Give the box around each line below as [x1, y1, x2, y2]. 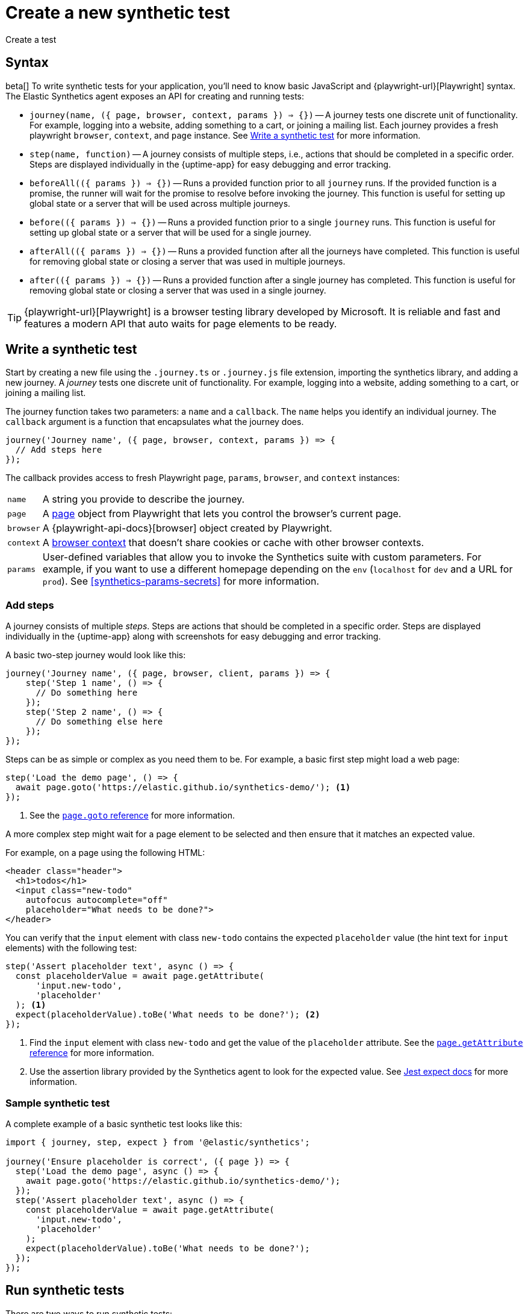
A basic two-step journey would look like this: [5, 650, 186, 661]
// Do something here [36, 688, 138, 698]
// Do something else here [36, 717, 163, 727]
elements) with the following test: [5, 943, 137, 954]
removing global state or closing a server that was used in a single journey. [30, 284, 326, 295]
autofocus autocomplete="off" [25, 895, 168, 905]
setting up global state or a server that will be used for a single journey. [30, 227, 311, 237]
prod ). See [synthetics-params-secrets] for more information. [42, 575, 320, 588]
